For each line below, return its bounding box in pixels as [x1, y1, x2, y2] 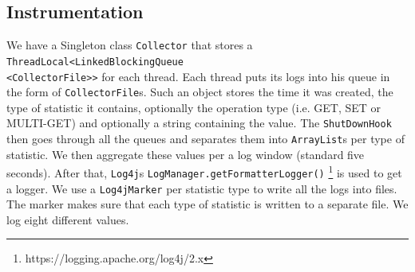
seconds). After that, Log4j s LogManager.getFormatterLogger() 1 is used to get [6, 162, 402, 181]
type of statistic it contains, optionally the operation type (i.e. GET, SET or [6, 99, 381, 115]
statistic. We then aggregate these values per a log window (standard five [6, 146, 365, 162]
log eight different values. [6, 211, 129, 227]
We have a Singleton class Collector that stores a [6, 37, 253, 53]
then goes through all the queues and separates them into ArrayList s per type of [6, 130, 405, 147]
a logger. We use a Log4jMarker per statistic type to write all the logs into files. [6, 180, 397, 196]
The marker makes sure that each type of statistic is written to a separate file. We [6, 196, 409, 212]
